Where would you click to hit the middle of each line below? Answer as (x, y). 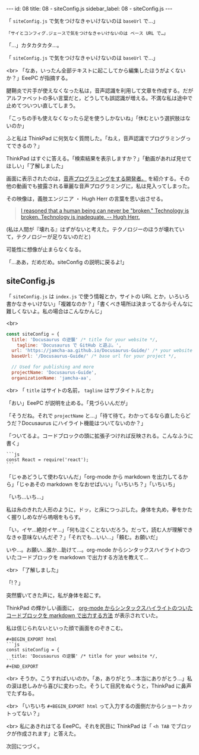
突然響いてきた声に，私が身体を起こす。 (55, 595)
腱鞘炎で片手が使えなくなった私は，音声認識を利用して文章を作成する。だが (100, 91)
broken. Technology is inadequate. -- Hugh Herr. (80, 217)
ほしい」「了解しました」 (36, 166)
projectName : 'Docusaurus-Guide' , (54, 373)
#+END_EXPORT (22, 666)
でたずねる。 (22, 693)
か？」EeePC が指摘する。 (39, 78)
